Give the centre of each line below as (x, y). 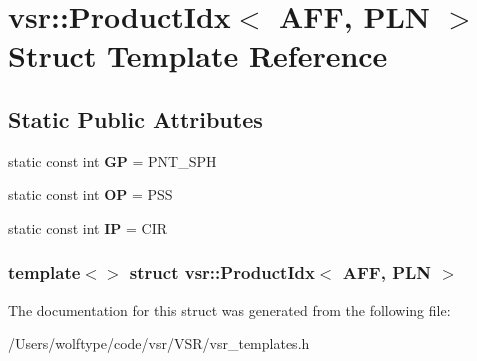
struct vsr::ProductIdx (222, 272)
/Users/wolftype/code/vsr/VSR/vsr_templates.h (159, 343)
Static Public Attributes (135, 118)
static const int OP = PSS (90, 194)
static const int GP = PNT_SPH (112, 160)
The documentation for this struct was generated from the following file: (229, 309)
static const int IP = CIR (87, 227)
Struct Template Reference (198, 55)
